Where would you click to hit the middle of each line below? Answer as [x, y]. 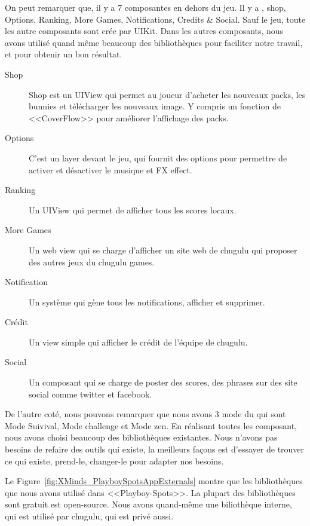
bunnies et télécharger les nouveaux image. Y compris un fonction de [155, 106]
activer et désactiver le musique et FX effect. [111, 169]
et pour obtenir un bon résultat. [64, 54]
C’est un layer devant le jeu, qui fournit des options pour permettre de [158, 158]
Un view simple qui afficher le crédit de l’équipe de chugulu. [138, 342]
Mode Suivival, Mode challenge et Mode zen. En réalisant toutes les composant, [151, 425]
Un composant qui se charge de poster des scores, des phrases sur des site [163, 382]
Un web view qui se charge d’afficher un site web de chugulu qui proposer [163, 250]
